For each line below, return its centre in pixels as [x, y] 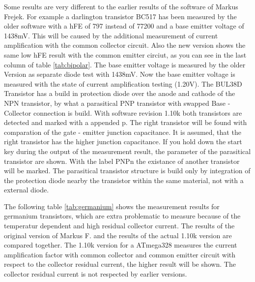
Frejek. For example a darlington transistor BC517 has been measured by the [120, 16]
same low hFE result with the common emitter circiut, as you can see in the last [125, 54]
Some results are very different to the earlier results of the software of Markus [121, 6]
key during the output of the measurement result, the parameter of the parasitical [127, 151]
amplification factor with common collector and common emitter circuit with [120, 254]
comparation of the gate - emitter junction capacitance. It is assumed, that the [123, 132]
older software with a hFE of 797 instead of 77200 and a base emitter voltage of [124, 26]
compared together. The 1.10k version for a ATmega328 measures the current [121, 245]
